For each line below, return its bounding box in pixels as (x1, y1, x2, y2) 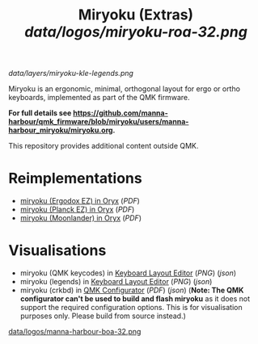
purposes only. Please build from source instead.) (19, 311, 186, 321)
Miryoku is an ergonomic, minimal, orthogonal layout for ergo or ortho (8, 84, 241, 94)
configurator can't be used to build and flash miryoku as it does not (19, 294, 251, 304)
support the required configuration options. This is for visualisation (19, 303, 243, 313)
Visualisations (8, 241, 107, 260)
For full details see (8, 108, 72, 118)
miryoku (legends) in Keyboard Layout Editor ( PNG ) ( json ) (19, 277, 213, 287)
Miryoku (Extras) (78, 6, 194, 24)
